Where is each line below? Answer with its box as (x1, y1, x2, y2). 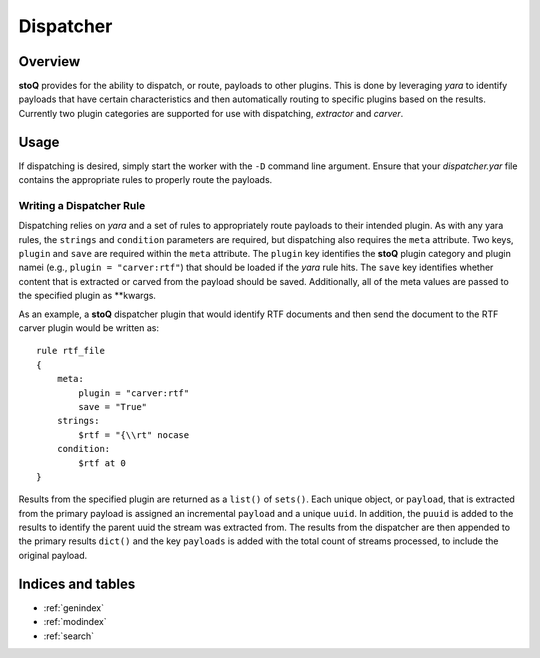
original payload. (18, 549, 88, 561)
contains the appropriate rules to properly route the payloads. (18, 174, 273, 186)
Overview (18, 53, 81, 70)
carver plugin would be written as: (18, 322, 160, 334)
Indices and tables (18, 575, 136, 592)
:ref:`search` (43, 630, 95, 642)
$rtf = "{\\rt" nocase (78, 429, 190, 440)
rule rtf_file (36, 345, 105, 357)
